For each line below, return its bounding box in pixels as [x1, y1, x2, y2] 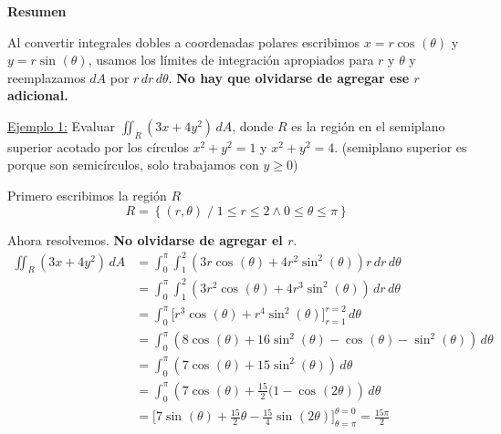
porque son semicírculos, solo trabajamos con [7, 155, 259, 174]
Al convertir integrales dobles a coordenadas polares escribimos [7, 32, 360, 51]
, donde [232, 116, 274, 135]
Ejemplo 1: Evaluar [7, 116, 115, 135]
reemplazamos [7, 67, 86, 87]
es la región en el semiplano [291, 116, 445, 135]
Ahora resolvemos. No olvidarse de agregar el [7, 230, 283, 249]
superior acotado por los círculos [7, 137, 189, 156]
